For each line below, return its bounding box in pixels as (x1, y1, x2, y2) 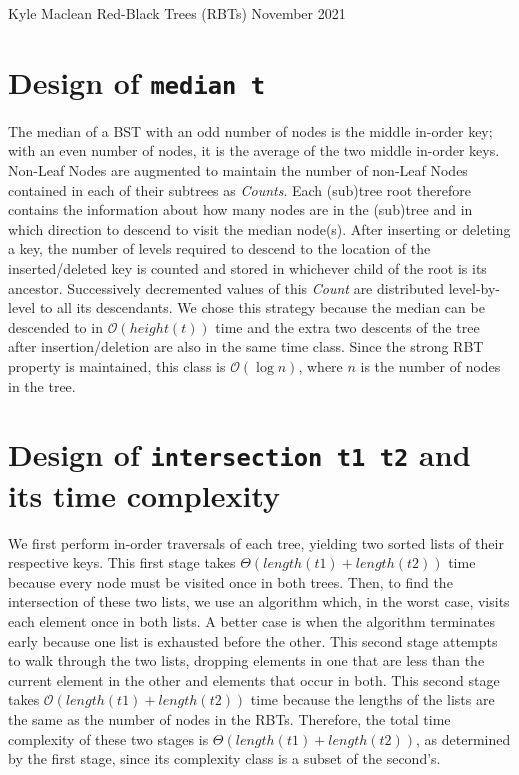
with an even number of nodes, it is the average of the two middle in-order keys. (8, 140, 500, 161)
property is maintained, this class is (8, 355, 226, 376)
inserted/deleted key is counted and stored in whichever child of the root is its (8, 258, 487, 278)
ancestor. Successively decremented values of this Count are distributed (8, 277, 445, 298)
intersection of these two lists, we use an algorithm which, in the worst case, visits (8, 591, 510, 612)
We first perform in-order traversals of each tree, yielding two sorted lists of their (8, 532, 504, 553)
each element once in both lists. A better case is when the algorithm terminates (8, 610, 495, 631)
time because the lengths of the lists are (250, 689, 495, 710)
